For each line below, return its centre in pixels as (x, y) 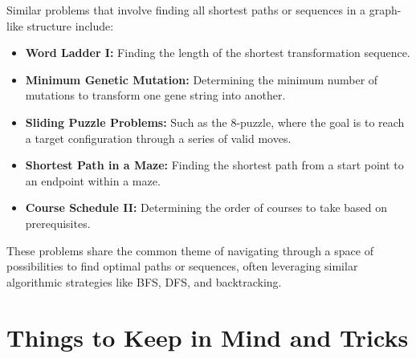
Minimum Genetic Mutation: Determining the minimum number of (202, 79)
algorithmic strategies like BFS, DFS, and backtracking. (144, 281)
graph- (385, 10)
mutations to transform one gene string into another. (155, 95)
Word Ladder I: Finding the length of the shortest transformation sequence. (218, 53)
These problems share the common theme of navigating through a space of (190, 250)
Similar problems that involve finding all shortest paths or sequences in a (186, 10)
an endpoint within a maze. (93, 180)
